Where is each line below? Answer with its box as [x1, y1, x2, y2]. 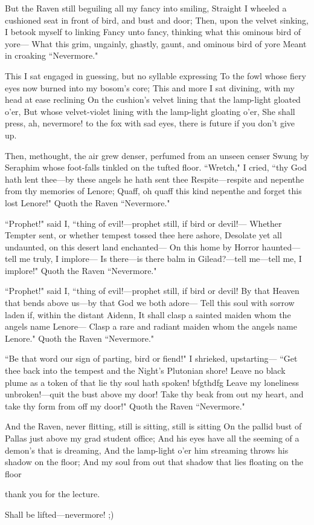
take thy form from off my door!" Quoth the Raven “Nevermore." [5, 399, 245, 412]
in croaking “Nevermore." [5, 49, 98, 62]
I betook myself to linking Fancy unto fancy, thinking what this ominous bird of [5, 25, 301, 38]
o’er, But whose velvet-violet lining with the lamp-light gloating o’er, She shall [5, 105, 295, 117]
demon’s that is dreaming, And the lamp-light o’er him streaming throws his [5, 443, 289, 456]
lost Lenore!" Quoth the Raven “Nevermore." [5, 196, 170, 209]
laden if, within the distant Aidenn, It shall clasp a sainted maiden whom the [5, 308, 291, 321]
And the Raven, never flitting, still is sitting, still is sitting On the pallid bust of [5, 420, 302, 432]
